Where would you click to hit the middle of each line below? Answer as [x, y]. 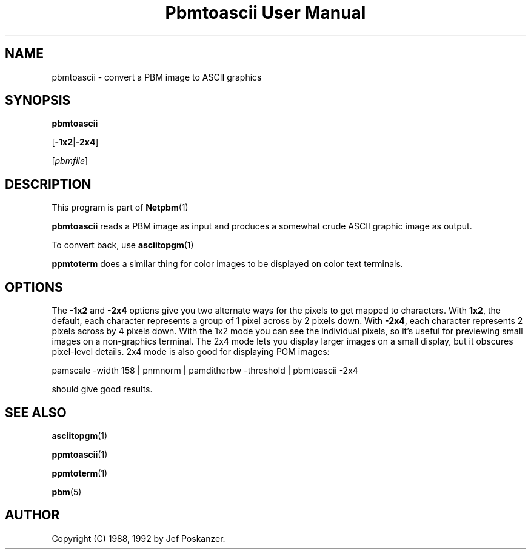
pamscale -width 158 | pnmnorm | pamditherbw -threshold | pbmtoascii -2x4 [205, 371]
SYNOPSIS [38, 101]
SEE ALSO [36, 412]
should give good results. [102, 389]
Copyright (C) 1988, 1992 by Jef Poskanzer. [139, 538]
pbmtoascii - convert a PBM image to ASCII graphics [157, 77]
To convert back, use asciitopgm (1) [123, 245]
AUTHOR [32, 515]
